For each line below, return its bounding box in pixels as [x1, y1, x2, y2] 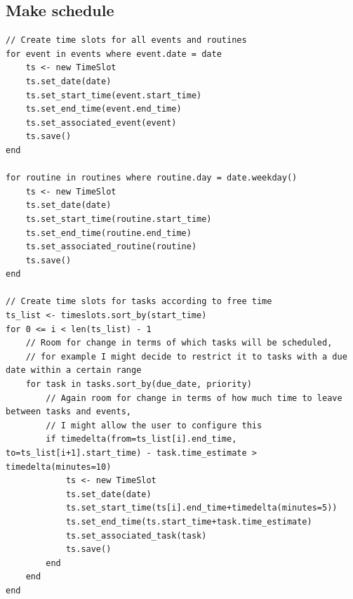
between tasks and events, [6, 407, 131, 417]
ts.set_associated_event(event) [25, 117, 177, 128]
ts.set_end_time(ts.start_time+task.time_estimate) [65, 516, 312, 527]
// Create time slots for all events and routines [6, 35, 247, 46]
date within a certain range [6, 365, 142, 376]
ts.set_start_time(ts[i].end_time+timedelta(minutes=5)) [65, 503, 338, 513]
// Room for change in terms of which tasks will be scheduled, [25, 338, 333, 348]
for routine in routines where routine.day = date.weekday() [6, 173, 298, 183]
